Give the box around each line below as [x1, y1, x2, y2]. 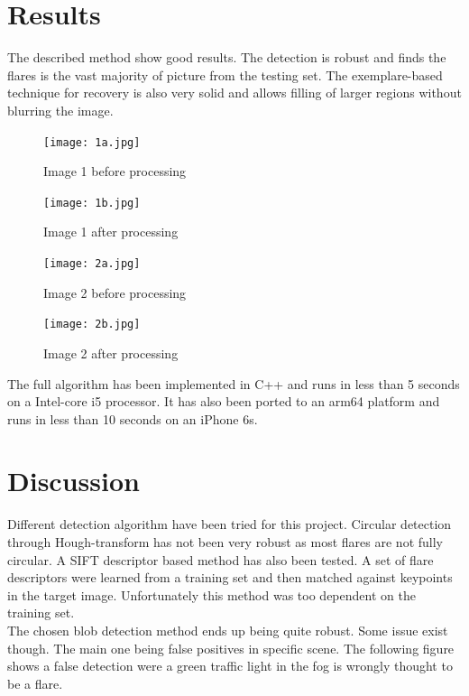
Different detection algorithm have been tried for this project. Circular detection [7, 515, 452, 534]
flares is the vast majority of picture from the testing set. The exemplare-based [7, 65, 443, 84]
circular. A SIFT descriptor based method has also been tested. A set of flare [7, 550, 434, 569]
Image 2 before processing [43, 283, 187, 302]
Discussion [7, 462, 140, 499]
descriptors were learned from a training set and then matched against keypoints [7, 568, 453, 587]
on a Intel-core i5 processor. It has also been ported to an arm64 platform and [7, 392, 440, 411]
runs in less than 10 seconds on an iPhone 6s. [7, 409, 258, 428]
